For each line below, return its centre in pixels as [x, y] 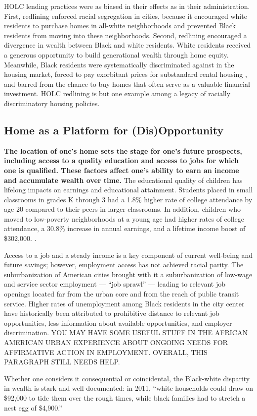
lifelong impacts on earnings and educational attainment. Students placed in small [128, 190]
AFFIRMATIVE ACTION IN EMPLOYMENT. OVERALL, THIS [106, 352]
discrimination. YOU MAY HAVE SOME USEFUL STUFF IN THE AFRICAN [126, 332]
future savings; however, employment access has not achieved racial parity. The [124, 265]
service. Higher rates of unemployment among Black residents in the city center [124, 303]
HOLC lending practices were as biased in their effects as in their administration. [127, 6]
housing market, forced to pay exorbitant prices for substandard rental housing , [126, 74]
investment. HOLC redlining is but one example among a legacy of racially [117, 93]
